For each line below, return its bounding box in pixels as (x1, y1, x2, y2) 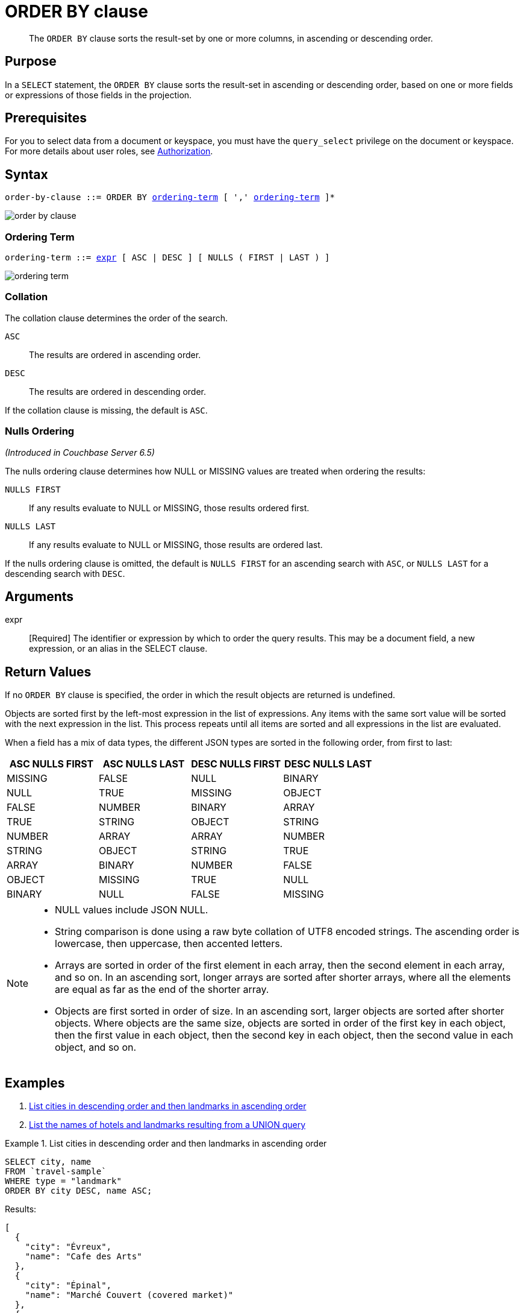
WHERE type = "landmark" (5, 1176, 122, 1186)
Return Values (5, 664, 92, 679)
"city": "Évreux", (25, 1242, 112, 1252)
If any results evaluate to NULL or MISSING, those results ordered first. (29, 502, 310, 513)
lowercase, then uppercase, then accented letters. (55, 937, 283, 950)
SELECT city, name (5, 1157, 92, 1167)
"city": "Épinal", (25, 1280, 112, 1291)
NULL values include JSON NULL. (55, 904, 208, 916)
